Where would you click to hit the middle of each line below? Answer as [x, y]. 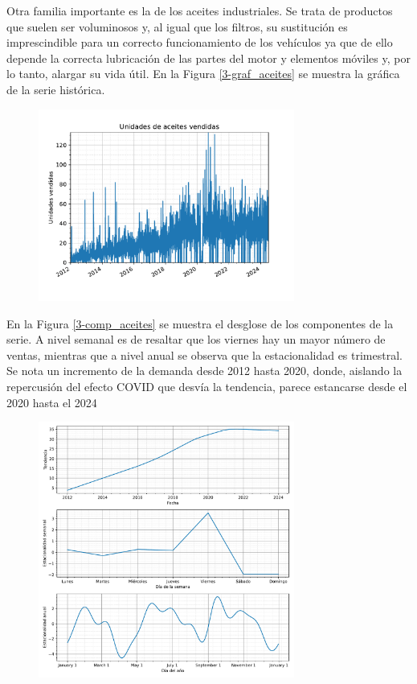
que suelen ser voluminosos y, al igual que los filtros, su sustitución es [177, 26]
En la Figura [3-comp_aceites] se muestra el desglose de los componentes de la [200, 323]
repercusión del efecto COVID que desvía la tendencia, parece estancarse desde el [207, 387]
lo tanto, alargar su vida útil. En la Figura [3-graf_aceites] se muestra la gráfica [203, 74]
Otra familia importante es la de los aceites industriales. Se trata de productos [200, 10]
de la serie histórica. [56, 89]
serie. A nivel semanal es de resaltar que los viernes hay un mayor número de [196, 339]
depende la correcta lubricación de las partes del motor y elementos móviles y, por [208, 58]
